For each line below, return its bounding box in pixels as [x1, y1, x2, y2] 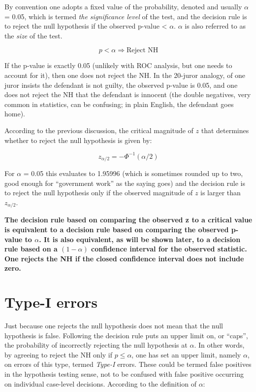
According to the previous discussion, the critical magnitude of [4, 125, 193, 135]
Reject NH [127, 47, 159, 54]
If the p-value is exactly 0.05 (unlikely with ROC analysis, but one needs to [4, 60, 232, 71]
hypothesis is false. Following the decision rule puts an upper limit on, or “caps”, [4, 330, 248, 340]
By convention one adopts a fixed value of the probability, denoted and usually [4, 1, 242, 11]
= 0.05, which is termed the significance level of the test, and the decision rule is [4, 11, 247, 21]
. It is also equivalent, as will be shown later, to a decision [39, 234, 241, 244]
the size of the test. [4, 30, 63, 40]
